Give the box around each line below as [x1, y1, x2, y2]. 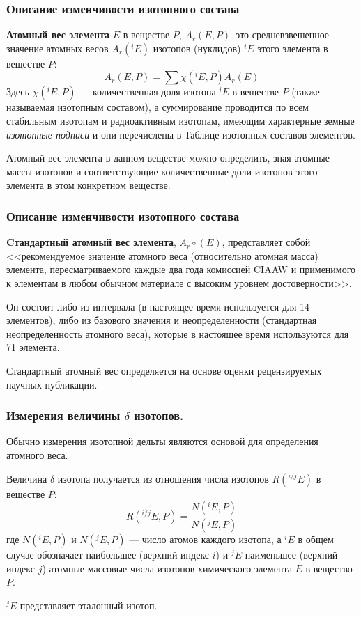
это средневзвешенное [236, 27, 330, 42]
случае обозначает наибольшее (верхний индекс [6, 547, 210, 561]
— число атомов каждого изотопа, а [129, 532, 282, 546]
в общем [298, 532, 334, 546]
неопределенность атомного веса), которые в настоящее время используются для [6, 326, 349, 341]
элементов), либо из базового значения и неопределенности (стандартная [6, 313, 317, 327]
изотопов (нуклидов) [153, 40, 241, 55]
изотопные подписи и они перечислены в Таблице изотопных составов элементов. [6, 127, 355, 141]
